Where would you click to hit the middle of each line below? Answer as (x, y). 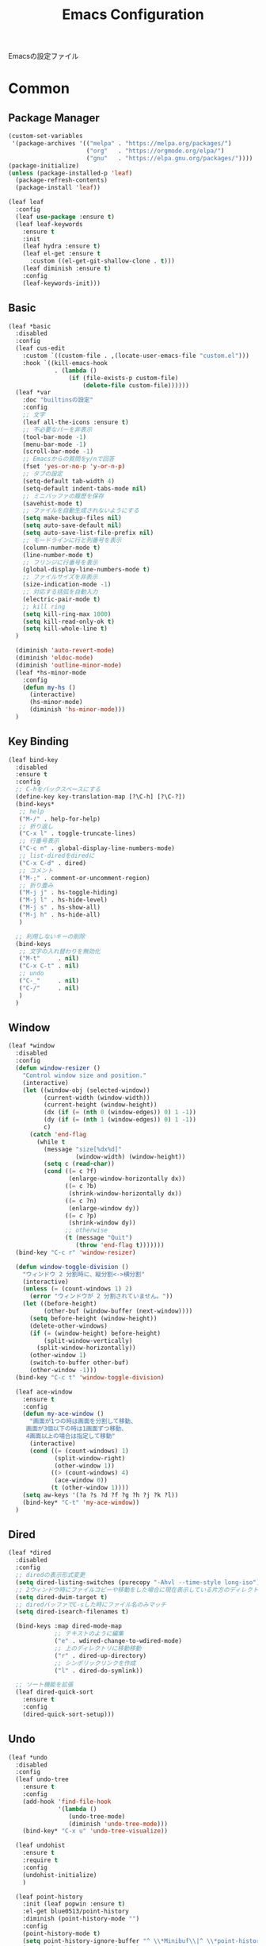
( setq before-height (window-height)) (93, 1318)
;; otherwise (86, 1231)
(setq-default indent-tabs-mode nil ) (85, 488)
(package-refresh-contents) (62, 180)
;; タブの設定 (43, 474)
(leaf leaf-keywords (49, 224)
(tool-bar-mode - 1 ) (55, 437)
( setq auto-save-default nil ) (72, 525)
